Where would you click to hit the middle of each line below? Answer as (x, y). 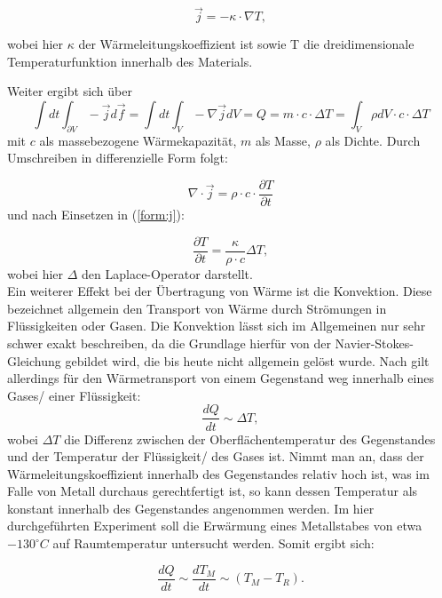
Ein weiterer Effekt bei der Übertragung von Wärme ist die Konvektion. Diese (220, 291)
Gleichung (34, 360)
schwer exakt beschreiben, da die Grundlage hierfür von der (169, 343)
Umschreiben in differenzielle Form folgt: (118, 158)
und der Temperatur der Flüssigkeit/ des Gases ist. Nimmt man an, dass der (216, 456)
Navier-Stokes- (374, 343)
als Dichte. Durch (373, 140)
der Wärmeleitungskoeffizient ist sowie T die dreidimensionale (246, 44)
